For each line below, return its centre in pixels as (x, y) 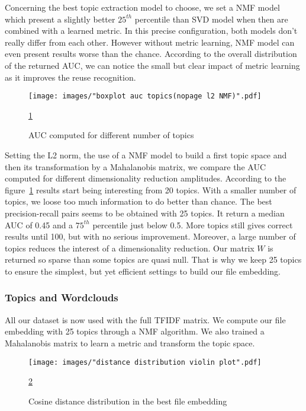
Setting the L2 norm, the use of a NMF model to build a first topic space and (146, 155)
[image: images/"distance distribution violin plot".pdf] (145, 362)
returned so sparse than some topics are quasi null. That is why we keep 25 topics (153, 259)
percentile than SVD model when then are (211, 19)
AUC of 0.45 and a (39, 224)
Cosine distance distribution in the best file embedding (128, 401)
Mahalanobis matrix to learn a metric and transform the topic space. (130, 342)
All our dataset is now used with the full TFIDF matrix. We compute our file (145, 319)
